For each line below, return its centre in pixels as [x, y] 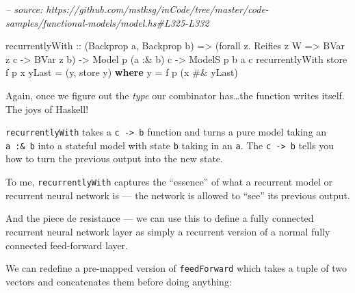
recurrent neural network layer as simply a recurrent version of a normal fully [168, 231]
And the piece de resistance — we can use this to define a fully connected [160, 218]
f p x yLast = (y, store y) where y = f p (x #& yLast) [122, 72]
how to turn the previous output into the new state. [114, 158]
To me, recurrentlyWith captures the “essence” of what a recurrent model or [169, 182]
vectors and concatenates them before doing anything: [119, 281]
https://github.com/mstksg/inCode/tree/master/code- [157, 9]
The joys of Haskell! [47, 109]
